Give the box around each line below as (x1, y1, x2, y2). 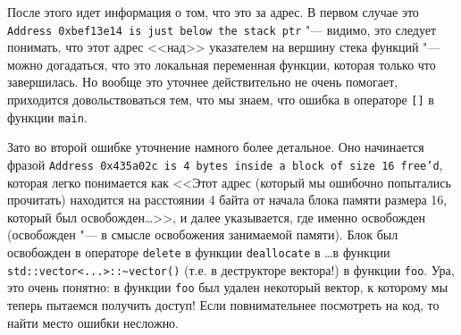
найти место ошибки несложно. (7, 313, 180, 331)
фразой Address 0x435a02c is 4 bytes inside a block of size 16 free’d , (7, 155, 443, 173)
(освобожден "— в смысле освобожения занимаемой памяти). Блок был (7, 225, 398, 244)
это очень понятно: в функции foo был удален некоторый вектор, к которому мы (7, 278, 448, 297)
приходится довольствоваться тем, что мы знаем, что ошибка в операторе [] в (7, 90, 434, 109)
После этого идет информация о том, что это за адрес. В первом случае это (7, 3, 419, 21)
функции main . (7, 107, 88, 126)
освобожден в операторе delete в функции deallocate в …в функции (7, 242, 390, 261)
